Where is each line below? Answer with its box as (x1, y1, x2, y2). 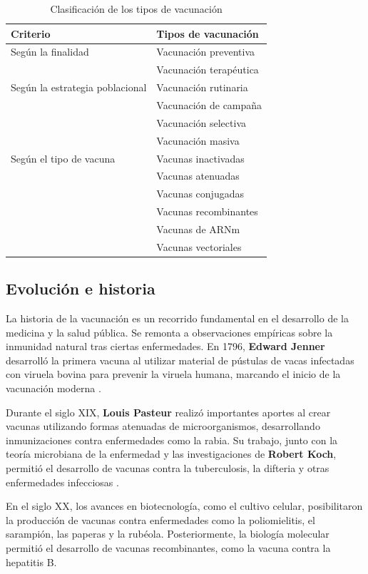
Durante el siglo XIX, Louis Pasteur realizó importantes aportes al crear (6, 404, 331, 419)
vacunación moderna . (6, 380, 101, 395)
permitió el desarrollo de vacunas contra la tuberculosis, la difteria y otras (6, 460, 329, 475)
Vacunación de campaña (156, 97, 262, 112)
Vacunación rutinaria (156, 80, 248, 95)
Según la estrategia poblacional (11, 80, 147, 95)
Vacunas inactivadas (156, 150, 245, 165)
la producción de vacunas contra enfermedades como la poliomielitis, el (6, 512, 315, 527)
